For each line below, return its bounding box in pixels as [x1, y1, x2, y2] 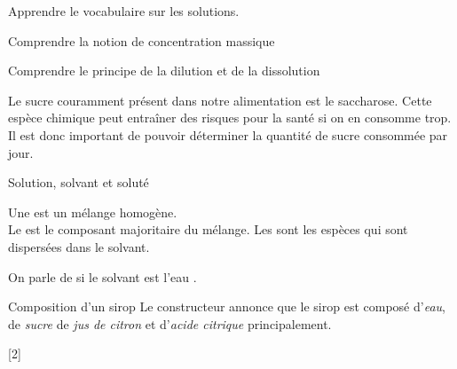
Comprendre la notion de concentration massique [8, 31, 275, 50]
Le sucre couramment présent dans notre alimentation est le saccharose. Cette [8, 90, 432, 109]
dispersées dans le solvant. [8, 237, 150, 255]
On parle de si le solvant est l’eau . [8, 267, 197, 286]
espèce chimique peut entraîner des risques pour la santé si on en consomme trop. [8, 108, 452, 127]
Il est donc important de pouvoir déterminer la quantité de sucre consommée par [8, 125, 448, 144]
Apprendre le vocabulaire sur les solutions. [8, 2, 240, 20]
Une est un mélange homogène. [8, 202, 177, 221]
